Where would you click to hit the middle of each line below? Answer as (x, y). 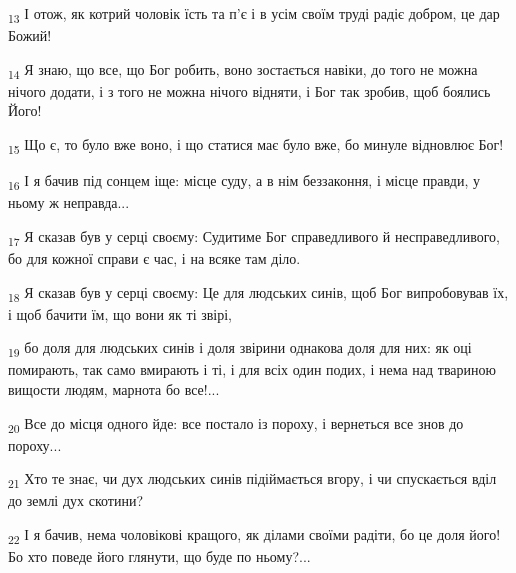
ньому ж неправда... (69, 202)
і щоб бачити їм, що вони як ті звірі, (120, 313)
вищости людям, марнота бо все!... (114, 389)
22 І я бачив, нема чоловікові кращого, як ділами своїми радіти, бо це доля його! (254, 535)
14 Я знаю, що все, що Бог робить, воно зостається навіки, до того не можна (243, 70)
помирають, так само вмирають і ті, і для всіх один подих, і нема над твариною (252, 369)
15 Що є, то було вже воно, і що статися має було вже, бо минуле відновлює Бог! (256, 145)
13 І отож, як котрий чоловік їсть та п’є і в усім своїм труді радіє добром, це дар (254, 14)
